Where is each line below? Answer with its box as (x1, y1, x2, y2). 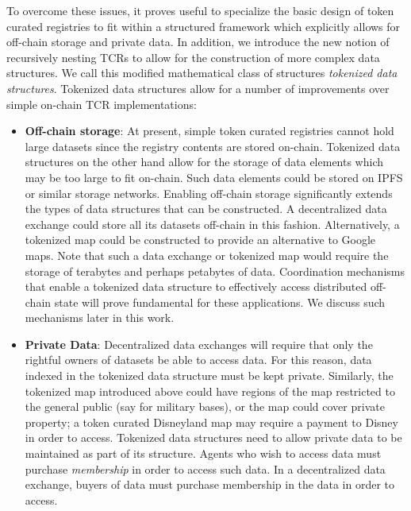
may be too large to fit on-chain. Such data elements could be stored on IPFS (25, 168, 403, 185)
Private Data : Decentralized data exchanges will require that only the (25, 335, 373, 352)
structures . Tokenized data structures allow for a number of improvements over (6, 79, 390, 96)
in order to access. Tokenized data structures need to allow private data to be (25, 429, 402, 446)
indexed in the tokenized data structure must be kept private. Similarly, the (25, 367, 394, 384)
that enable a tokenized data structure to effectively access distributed (25, 278, 367, 295)
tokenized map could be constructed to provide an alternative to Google (25, 231, 376, 248)
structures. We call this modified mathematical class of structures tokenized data (6, 64, 398, 81)
